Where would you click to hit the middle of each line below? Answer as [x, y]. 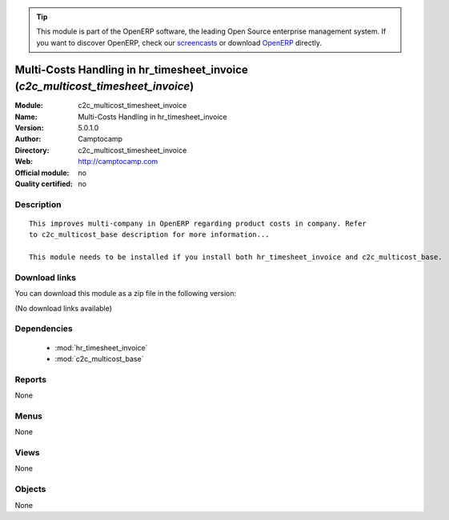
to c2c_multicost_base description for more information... [149, 235]
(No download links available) [63, 308]
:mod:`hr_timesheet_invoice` [101, 347]
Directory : [32, 150]
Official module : [42, 173]
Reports [31, 379]
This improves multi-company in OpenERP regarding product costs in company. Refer [198, 223]
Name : [26, 117]
